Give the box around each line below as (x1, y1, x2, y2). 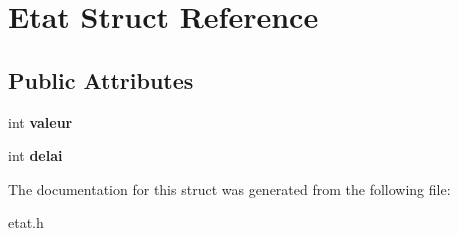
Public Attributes (8, 64, 194, 95)
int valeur (8, 111, 73, 132)
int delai (8, 145, 63, 166)
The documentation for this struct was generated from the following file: (8, 178, 451, 199)
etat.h (8, 212, 44, 233)
